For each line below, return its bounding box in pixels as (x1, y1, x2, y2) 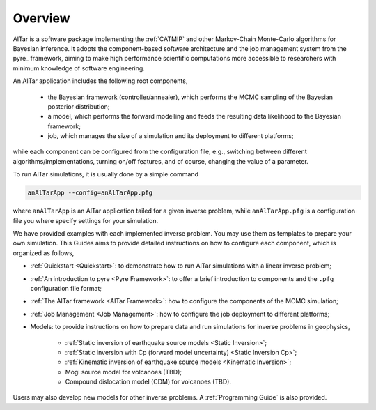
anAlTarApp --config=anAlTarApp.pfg (27, 189, 153, 197)
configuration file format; (30, 284, 102, 292)
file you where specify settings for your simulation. (13, 216, 159, 225)
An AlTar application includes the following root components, (13, 77, 188, 85)
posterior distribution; (47, 102, 110, 111)
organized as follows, (13, 248, 75, 257)
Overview (13, 10, 70, 26)
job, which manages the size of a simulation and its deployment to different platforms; (47, 132, 294, 140)
